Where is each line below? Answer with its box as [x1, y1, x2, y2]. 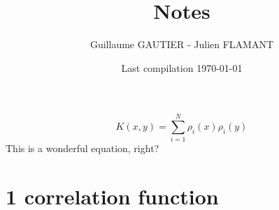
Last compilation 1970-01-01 [121, 60, 243, 75]
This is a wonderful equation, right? [6, 141, 159, 156]
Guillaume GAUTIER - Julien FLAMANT [90, 37, 274, 52]
